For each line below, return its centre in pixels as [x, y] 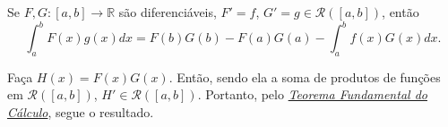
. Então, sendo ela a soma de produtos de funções [305, 76]
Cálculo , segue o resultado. [81, 112]
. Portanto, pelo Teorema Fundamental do [312, 94]
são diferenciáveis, [168, 12]
